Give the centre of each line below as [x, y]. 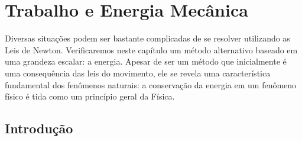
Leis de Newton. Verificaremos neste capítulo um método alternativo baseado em [151, 49]
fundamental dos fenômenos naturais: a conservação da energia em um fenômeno [151, 84]
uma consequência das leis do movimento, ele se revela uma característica [138, 73]
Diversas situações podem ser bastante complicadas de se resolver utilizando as [147, 38]
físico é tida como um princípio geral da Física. [90, 96]
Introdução [39, 128]
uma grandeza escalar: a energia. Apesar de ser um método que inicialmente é [146, 61]
